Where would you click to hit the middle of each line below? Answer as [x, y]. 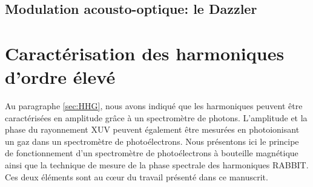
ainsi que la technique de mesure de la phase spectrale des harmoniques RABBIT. [157, 165]
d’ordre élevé [60, 77]
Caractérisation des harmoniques [145, 53]
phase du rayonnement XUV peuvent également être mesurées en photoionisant [152, 129]
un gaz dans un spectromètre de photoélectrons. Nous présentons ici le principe [152, 141]
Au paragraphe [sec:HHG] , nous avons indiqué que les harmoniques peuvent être [154, 106]
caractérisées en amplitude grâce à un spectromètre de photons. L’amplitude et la [156, 117]
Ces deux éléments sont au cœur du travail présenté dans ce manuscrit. [137, 176]
